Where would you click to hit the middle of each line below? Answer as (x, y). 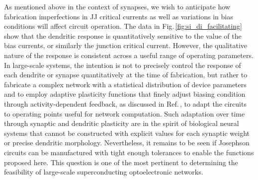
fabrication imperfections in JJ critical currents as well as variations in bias (119, 16)
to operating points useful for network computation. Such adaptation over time (125, 113)
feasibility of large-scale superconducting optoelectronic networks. (104, 172)
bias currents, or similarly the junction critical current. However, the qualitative (126, 45)
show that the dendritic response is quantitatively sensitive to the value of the (123, 35)
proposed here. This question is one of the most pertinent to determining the (121, 162)
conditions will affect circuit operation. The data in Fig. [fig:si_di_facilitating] (123, 26)
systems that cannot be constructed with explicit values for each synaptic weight (127, 133)
